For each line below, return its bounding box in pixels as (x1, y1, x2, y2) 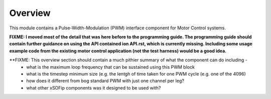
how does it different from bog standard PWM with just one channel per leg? (26, 78, 184, 84)
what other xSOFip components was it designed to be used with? (26, 85, 161, 91)
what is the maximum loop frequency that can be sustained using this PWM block (26, 64, 195, 70)
